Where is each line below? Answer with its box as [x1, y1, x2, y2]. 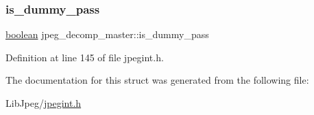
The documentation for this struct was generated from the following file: [5, 73, 309, 87]
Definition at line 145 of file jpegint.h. [5, 50, 164, 64]
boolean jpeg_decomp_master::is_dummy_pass [5, 27, 209, 42]
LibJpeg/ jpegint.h [5, 96, 82, 110]
